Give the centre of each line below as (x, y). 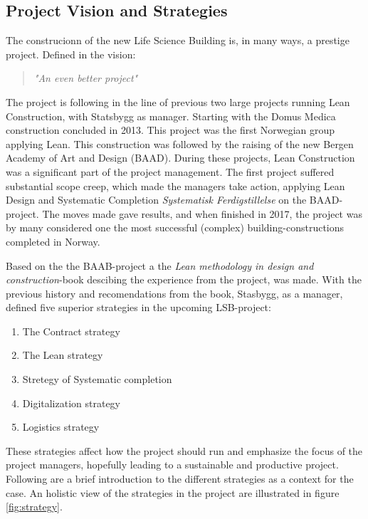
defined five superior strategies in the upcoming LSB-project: (138, 307)
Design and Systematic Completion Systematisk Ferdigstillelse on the (156, 200)
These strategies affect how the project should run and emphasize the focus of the (184, 450)
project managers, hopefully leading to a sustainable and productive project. (172, 465)
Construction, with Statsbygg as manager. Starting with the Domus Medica (171, 116)
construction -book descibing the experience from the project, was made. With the (184, 279)
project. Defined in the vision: (71, 54)
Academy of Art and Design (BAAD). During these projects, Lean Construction (180, 158)
